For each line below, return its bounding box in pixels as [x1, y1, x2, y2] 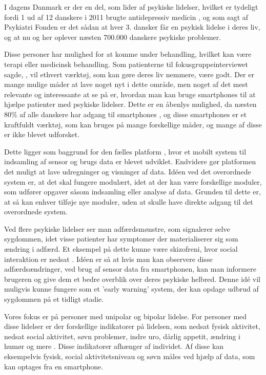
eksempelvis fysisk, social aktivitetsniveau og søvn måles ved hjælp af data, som [4, 351, 255, 361]
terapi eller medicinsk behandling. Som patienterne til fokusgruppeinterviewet [4, 58, 249, 69]
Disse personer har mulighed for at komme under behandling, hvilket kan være [4, 49, 252, 59]
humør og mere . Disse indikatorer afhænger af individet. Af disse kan [4, 341, 224, 351]
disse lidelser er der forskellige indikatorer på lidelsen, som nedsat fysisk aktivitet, [4, 321, 260, 332]
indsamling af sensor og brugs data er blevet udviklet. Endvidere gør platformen [4, 156, 256, 167]
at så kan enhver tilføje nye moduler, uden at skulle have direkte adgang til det [4, 196, 253, 207]
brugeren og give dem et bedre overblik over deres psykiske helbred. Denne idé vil [4, 273, 261, 284]
